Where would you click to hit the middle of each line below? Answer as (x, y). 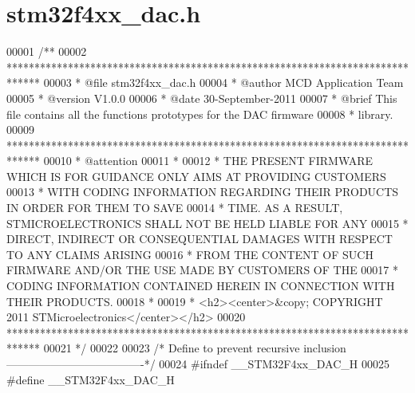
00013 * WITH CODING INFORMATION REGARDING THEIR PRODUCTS (203, 192)
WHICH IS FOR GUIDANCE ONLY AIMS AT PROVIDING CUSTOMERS (196, 176)
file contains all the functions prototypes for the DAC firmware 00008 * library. (200, 114)
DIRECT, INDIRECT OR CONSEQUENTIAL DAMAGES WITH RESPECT (200, 239)
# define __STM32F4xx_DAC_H (91, 379)
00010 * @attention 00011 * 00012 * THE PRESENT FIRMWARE (208, 161)
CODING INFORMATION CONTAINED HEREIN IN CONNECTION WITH (201, 286)
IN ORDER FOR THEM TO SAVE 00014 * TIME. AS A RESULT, (175, 208)
